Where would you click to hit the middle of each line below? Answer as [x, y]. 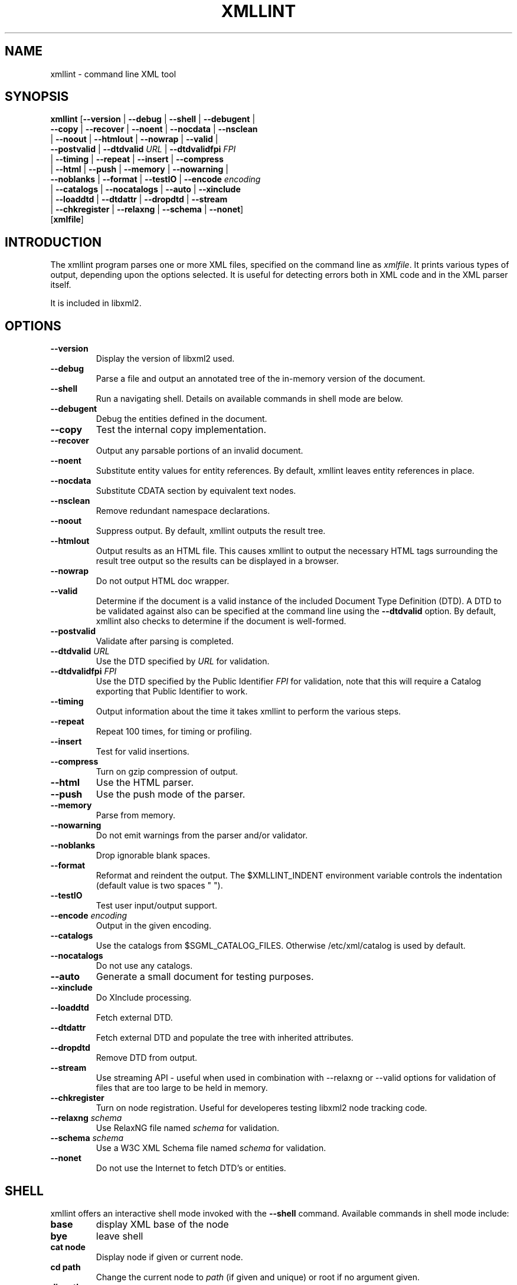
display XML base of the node [162, 1224]
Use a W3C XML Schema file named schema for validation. [211, 1148]
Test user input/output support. [156, 906]
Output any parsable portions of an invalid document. [199, 451]
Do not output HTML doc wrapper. [163, 581]
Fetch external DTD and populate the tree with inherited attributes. [225, 1038]
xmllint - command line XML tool [113, 74]
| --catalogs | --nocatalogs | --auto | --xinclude [145, 189]
